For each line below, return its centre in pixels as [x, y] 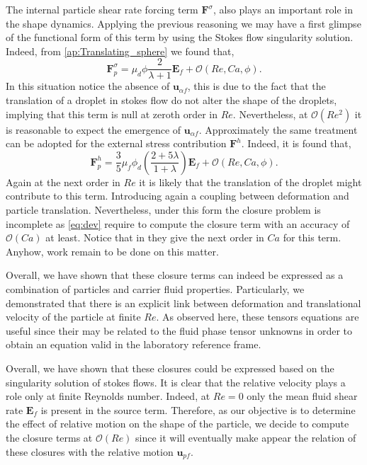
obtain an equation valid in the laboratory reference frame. [134, 344]
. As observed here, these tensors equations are [258, 317]
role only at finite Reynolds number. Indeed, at [108, 396]
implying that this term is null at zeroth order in [112, 114]
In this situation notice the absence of [88, 86]
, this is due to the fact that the [256, 86]
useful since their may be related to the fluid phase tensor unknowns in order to [179, 330]
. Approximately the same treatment [278, 129]
